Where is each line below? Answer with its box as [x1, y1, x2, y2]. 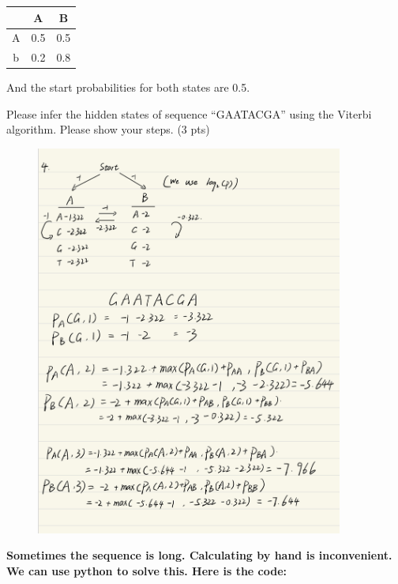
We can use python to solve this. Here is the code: [6, 562, 287, 578]
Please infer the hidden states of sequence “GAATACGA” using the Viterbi [6, 105, 372, 122]
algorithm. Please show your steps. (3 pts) [6, 121, 210, 138]
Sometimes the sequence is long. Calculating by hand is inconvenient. [6, 547, 392, 563]
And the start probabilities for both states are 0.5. [6, 79, 250, 96]
